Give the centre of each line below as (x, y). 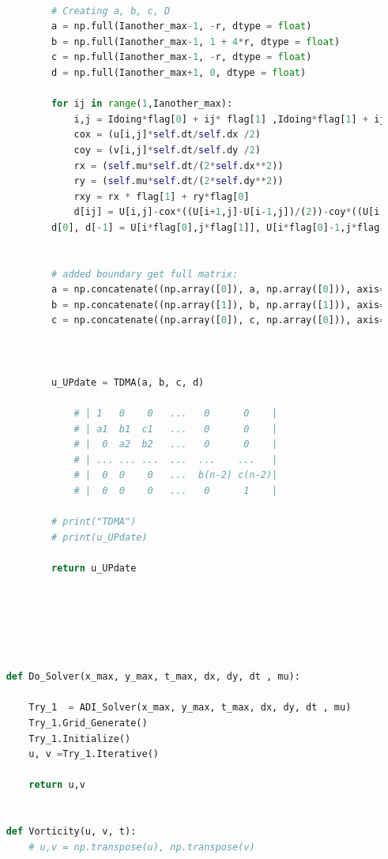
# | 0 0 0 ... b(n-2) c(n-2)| (176, 475)
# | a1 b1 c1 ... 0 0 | (176, 429)
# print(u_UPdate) (99, 537)
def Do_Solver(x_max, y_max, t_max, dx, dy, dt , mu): (153, 677)
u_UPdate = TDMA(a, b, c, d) (128, 382)
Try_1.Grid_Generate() (88, 723)
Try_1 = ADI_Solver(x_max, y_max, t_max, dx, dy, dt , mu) (190, 708)
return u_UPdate (94, 568)
